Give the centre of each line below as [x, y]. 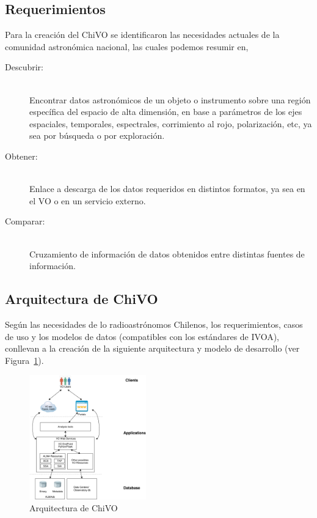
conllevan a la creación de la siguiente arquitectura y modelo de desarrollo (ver [152, 348]
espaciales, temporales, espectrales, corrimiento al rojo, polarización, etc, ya [171, 123]
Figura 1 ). [24, 360]
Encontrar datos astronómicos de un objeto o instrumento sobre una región [170, 99]
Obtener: [21, 156]
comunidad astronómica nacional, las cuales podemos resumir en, [127, 46]
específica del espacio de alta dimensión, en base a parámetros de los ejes [166, 112]
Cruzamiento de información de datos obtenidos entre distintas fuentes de [167, 253]
